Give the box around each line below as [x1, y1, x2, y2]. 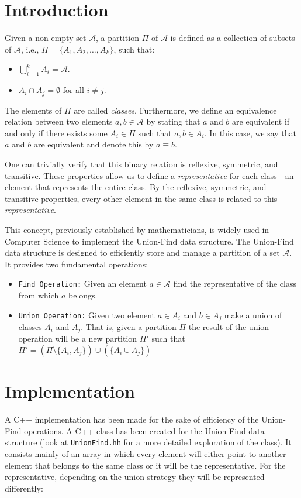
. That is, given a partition [81, 320, 177, 332]
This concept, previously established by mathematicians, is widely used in [5, 223, 269, 235]
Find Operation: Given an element [18, 277, 147, 290]
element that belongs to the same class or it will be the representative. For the [5, 459, 286, 471]
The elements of [5, 104, 62, 116]
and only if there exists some [5, 126, 108, 139]
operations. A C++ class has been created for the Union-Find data [24, 424, 265, 437]
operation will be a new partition [18, 332, 137, 345]
